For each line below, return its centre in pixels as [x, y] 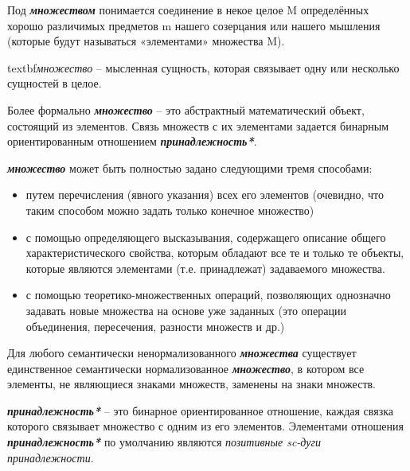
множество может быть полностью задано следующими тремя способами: [190, 167]
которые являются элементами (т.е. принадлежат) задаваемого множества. [205, 268]
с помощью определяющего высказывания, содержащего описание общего [206, 237]
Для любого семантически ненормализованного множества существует [182, 353]
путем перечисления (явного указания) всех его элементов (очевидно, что [205, 195]
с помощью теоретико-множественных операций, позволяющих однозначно [208, 295]
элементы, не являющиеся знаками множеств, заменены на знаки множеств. [192, 384]
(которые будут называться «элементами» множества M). [146, 41]
